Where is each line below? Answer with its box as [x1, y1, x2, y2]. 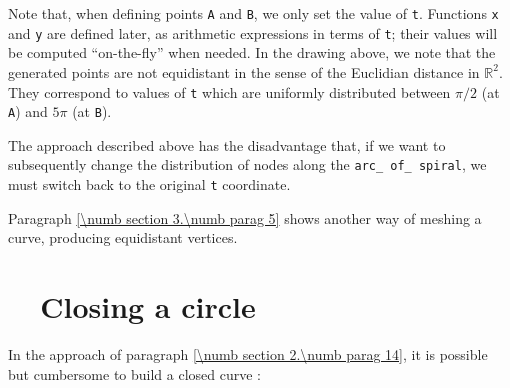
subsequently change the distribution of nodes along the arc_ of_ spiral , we [8, 154, 487, 175]
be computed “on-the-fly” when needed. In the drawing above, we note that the [8, 42, 496, 63]
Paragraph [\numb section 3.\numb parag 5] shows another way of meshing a [8, 207, 482, 228]
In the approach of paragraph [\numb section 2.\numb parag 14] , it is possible [8, 344, 488, 365]
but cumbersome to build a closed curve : [8, 363, 261, 384]
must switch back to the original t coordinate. [8, 174, 291, 195]
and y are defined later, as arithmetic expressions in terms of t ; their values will [8, 22, 498, 43]
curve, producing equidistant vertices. [8, 227, 238, 248]
